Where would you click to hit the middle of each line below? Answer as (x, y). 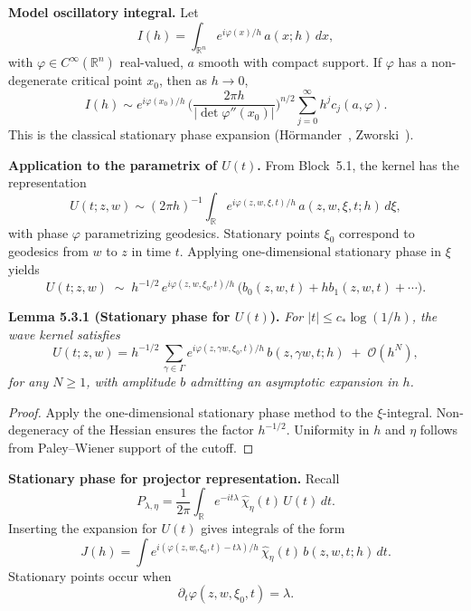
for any (28, 382)
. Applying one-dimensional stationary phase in (311, 251)
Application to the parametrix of (113, 164)
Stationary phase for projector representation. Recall (174, 477)
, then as (183, 80)
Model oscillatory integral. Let (104, 12)
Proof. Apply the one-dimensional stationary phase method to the (191, 411)
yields (24, 269)
